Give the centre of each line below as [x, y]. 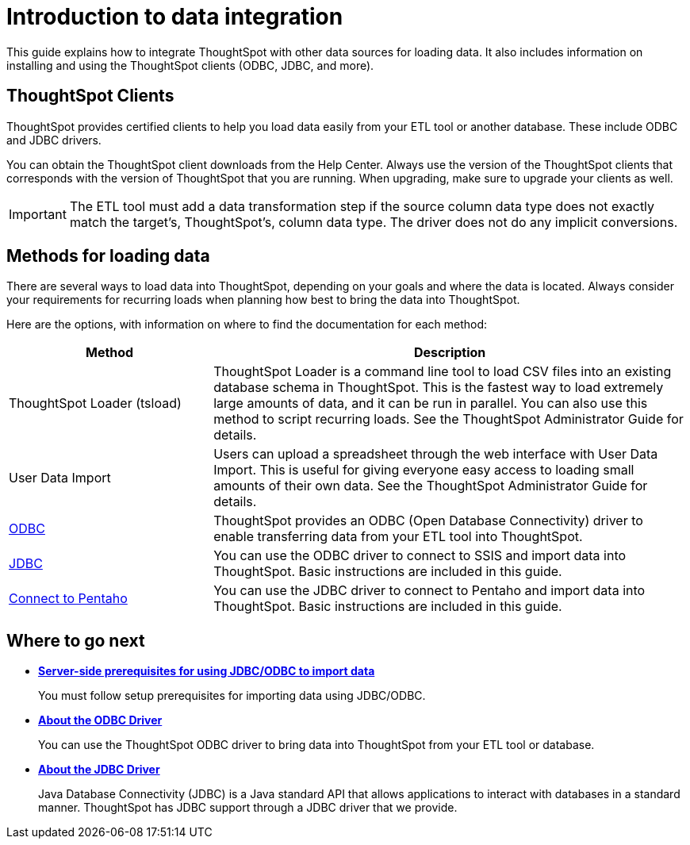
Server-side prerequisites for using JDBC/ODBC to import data [207, 671]
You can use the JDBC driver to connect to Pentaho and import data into [429, 591]
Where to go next [76, 640]
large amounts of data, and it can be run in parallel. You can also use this [431, 403]
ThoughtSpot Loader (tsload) [95, 403]
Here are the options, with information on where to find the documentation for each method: [247, 325]
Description [450, 353]
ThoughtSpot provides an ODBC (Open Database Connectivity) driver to [428, 521]
